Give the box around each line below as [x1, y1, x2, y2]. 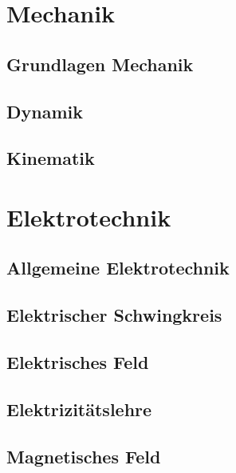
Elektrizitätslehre [6, 396, 152, 421]
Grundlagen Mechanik [6, 51, 194, 76]
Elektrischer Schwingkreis [6, 303, 222, 327]
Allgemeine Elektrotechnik [6, 255, 230, 280]
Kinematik [6, 146, 95, 170]
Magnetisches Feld [6, 443, 161, 468]
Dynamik [6, 98, 83, 123]
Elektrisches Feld [6, 350, 149, 375]
